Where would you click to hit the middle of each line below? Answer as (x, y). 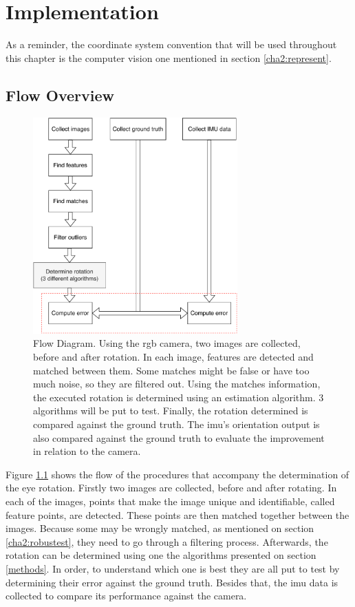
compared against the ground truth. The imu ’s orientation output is (176, 424)
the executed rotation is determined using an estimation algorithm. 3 (179, 397)
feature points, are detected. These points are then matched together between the (177, 514)
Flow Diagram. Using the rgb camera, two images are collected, (167, 343)
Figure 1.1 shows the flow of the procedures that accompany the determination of (177, 474)
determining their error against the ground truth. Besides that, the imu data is (172, 582)
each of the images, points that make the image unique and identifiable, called (170, 501)
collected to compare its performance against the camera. (126, 596)
